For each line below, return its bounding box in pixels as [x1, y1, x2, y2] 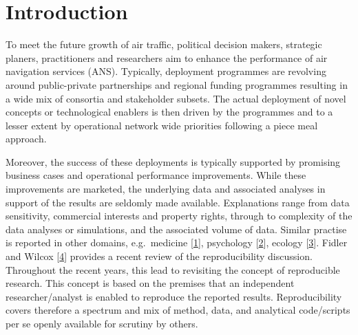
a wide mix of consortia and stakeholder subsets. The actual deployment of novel [6, 91, 346, 105]
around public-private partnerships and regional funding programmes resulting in [6, 77, 348, 91]
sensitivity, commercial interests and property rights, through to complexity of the [6, 208, 352, 223]
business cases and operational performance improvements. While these [6, 168, 306, 182]
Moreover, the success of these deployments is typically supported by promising [6, 154, 341, 169]
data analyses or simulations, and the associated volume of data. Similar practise [6, 221, 347, 236]
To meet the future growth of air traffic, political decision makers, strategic [6, 37, 322, 52]
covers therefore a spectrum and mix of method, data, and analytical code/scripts [6, 303, 350, 317]
